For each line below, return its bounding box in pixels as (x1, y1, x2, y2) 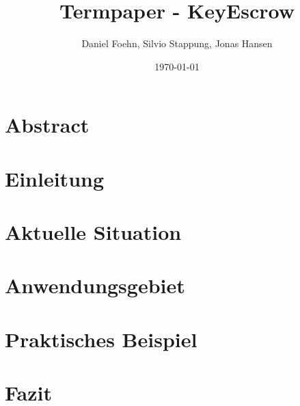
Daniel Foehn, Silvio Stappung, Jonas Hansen (81, 36, 273, 51)
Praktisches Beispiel (5, 325, 197, 353)
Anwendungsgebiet (5, 271, 185, 299)
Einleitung (5, 164, 105, 192)
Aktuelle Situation (5, 218, 182, 246)
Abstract (5, 111, 90, 139)
